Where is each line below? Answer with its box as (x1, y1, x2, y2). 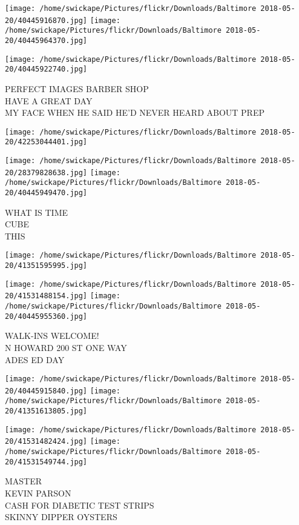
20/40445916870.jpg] (5, 16, 88, 25)
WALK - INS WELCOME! (5, 329, 99, 342)
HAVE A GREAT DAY (5, 94, 93, 107)
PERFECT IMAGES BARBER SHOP (5, 82, 149, 95)
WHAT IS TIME (5, 206, 68, 218)
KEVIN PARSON (5, 487, 71, 499)
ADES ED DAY (5, 353, 65, 366)
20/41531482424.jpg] (5, 437, 88, 446)
